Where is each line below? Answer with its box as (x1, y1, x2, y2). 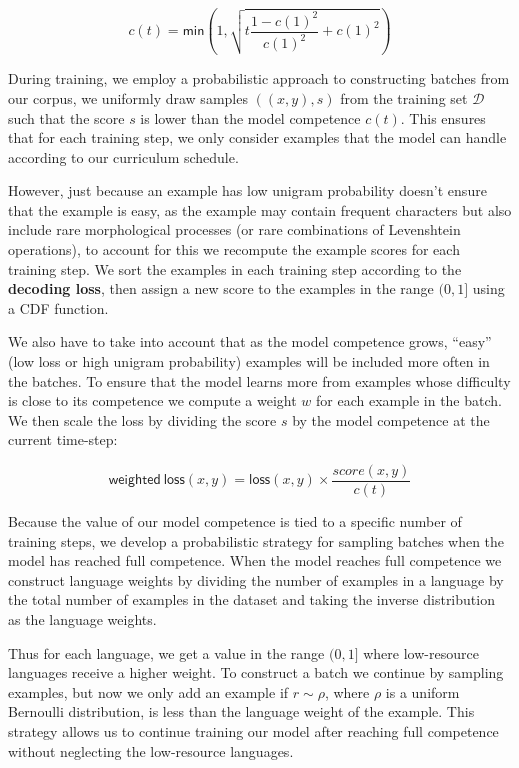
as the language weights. (8, 609, 157, 630)
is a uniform (385, 681, 460, 702)
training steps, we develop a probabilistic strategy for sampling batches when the (8, 530, 505, 551)
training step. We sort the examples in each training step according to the (8, 258, 462, 279)
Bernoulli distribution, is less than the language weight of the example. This (8, 701, 475, 722)
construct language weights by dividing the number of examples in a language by (8, 569, 504, 590)
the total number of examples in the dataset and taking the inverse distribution (8, 589, 495, 610)
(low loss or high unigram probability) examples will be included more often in (8, 351, 490, 372)
